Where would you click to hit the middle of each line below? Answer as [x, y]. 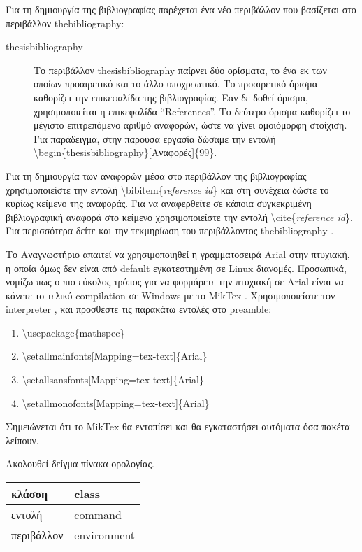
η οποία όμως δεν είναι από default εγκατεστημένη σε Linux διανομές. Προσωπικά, [176, 268]
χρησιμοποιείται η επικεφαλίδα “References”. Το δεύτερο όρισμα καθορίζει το [192, 111]
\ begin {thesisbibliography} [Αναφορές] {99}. [125, 152]
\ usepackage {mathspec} [73, 332]
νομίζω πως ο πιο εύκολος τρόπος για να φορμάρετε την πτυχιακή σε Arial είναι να [175, 282]
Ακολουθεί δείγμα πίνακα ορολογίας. [80, 463]
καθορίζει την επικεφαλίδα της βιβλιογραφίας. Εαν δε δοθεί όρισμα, [171, 97]
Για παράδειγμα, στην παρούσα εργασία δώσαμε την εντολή [155, 138]
